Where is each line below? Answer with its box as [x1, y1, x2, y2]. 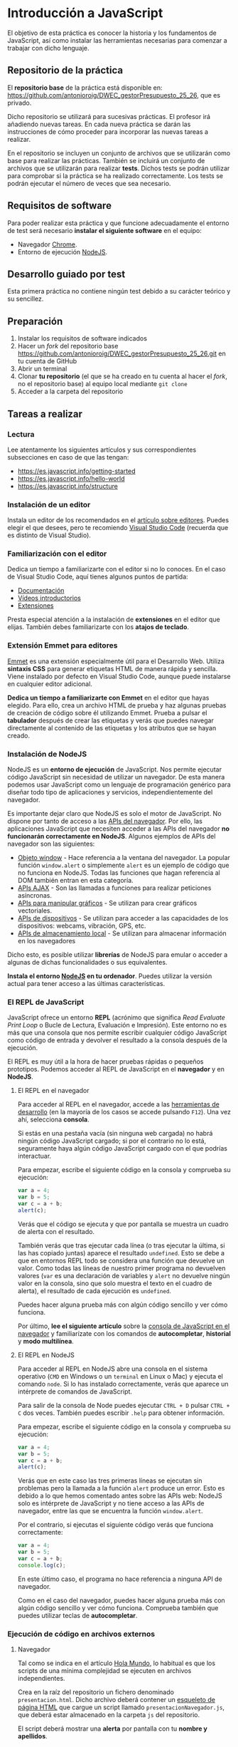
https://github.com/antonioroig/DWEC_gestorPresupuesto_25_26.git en [17, 349, 226, 358]
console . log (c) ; [17, 1562, 66, 1569]
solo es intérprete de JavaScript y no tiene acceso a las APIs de [17, 1499, 205, 1508]
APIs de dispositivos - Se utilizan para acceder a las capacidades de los [17, 914, 229, 923]
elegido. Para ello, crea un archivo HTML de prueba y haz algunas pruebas [7, 700, 227, 710]
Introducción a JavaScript [7, 5, 163, 21]
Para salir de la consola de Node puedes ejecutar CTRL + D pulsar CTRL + [17, 1401, 230, 1409]
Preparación [7, 315, 63, 327]
